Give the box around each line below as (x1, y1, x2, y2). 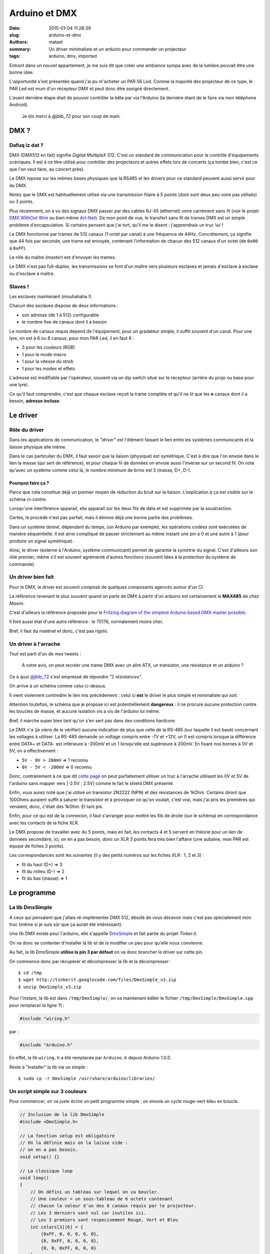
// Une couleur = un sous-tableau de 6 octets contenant (30, 1196, 173, 1202)
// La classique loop (19, 1168, 73, 1174)
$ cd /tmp (18, 970, 42, 976)
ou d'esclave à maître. (9, 270, 55, 276)
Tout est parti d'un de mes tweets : (9, 651, 81, 657)
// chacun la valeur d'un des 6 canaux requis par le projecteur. (30, 1203, 197, 1209)
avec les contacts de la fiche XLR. (9, 820, 79, 826)
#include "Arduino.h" (19, 1042, 73, 1048)
